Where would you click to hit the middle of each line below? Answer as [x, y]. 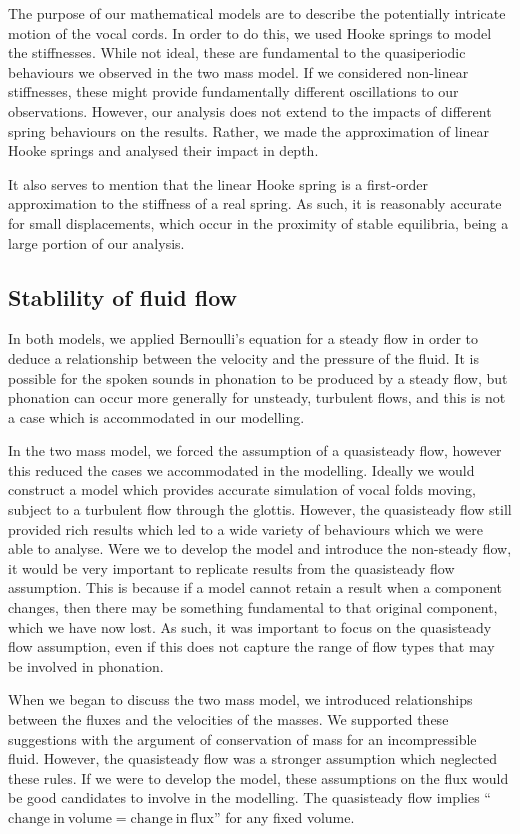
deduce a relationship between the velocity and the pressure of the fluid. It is [243, 357]
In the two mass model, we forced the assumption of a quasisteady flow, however [255, 450]
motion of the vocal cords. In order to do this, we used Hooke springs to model [250, 32]
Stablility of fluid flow [123, 296]
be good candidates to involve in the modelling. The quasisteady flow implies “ [249, 797]
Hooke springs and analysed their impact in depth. [163, 150]
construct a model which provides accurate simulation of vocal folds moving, [242, 489]
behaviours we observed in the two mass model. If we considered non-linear [238, 71]
